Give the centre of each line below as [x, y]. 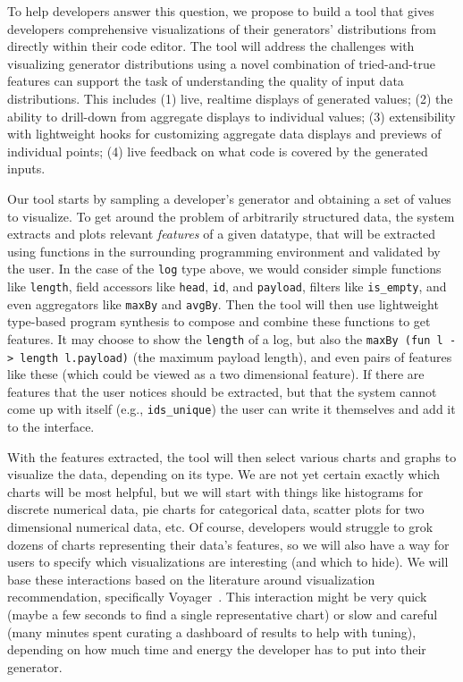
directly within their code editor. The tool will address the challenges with [211, 46]
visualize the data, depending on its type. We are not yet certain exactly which [224, 474]
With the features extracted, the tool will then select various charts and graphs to [232, 456]
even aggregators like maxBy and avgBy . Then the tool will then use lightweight [223, 303]
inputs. [26, 168]
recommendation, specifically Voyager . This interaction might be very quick [217, 597]
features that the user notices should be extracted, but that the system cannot [222, 391]
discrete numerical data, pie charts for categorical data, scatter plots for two [216, 509]
